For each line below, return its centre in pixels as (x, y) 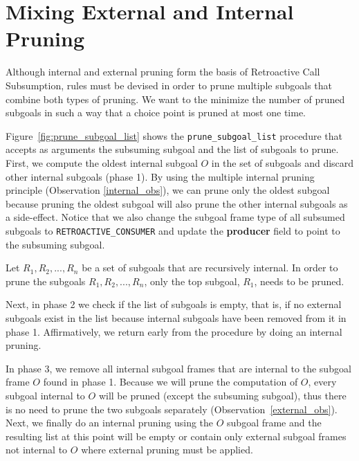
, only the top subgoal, (192, 281)
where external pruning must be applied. (167, 450)
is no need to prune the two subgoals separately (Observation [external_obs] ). (172, 409)
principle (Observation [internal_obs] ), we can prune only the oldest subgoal (168, 190)
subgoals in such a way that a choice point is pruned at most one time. (156, 112)
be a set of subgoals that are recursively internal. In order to (210, 268)
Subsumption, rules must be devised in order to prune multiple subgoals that (169, 85)
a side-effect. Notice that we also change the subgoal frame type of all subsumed (175, 217)
